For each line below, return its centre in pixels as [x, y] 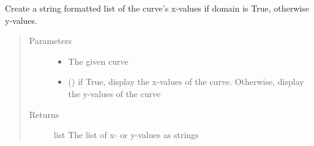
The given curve [98, 61]
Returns [44, 114]
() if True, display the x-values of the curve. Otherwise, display [186, 82]
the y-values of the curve [114, 93]
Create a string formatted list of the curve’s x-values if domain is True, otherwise [157, 8]
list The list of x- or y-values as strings [126, 135]
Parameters [50, 41]
